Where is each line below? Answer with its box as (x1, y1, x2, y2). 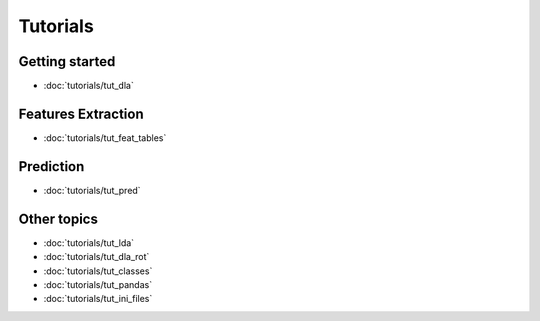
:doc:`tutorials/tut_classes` (43, 265, 153, 277)
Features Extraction (18, 105, 144, 122)
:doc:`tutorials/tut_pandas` (43, 278, 153, 290)
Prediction (18, 158, 85, 175)
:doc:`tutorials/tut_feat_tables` (43, 131, 167, 144)
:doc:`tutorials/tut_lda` (43, 236, 135, 249)
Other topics (18, 210, 99, 227)
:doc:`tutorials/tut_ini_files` (43, 293, 153, 305)
